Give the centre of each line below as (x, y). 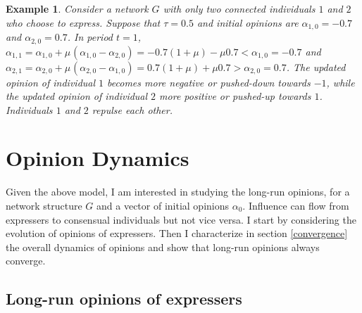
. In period (90, 37)
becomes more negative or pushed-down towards (209, 82)
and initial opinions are (248, 22)
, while (341, 82)
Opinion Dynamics (98, 158)
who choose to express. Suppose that (83, 22)
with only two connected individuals (239, 8)
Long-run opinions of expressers (124, 299)
